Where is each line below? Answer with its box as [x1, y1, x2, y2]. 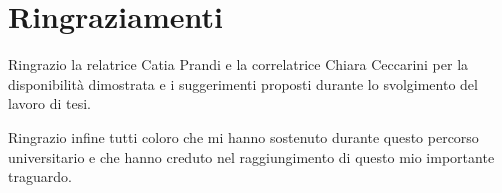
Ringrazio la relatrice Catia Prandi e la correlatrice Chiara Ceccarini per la [8, 54, 469, 75]
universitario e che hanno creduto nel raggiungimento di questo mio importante [8, 146, 495, 167]
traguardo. [8, 166, 72, 187]
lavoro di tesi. [8, 93, 91, 114]
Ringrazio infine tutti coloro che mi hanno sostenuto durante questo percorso [8, 126, 479, 147]
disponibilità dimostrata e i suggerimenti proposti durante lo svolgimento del [8, 73, 478, 94]
